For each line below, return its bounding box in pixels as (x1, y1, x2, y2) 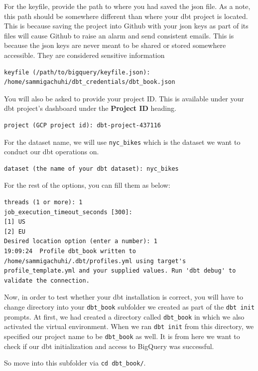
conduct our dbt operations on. (4, 146, 99, 157)
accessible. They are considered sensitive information (4, 49, 165, 60)
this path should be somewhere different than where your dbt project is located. (4, 10, 248, 21)
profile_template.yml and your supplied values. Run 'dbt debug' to (4, 267, 236, 275)
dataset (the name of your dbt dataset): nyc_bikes (4, 165, 179, 172)
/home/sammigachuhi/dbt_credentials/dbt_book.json (4, 78, 175, 86)
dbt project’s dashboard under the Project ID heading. (4, 103, 176, 113)
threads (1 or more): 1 (4, 198, 83, 206)
